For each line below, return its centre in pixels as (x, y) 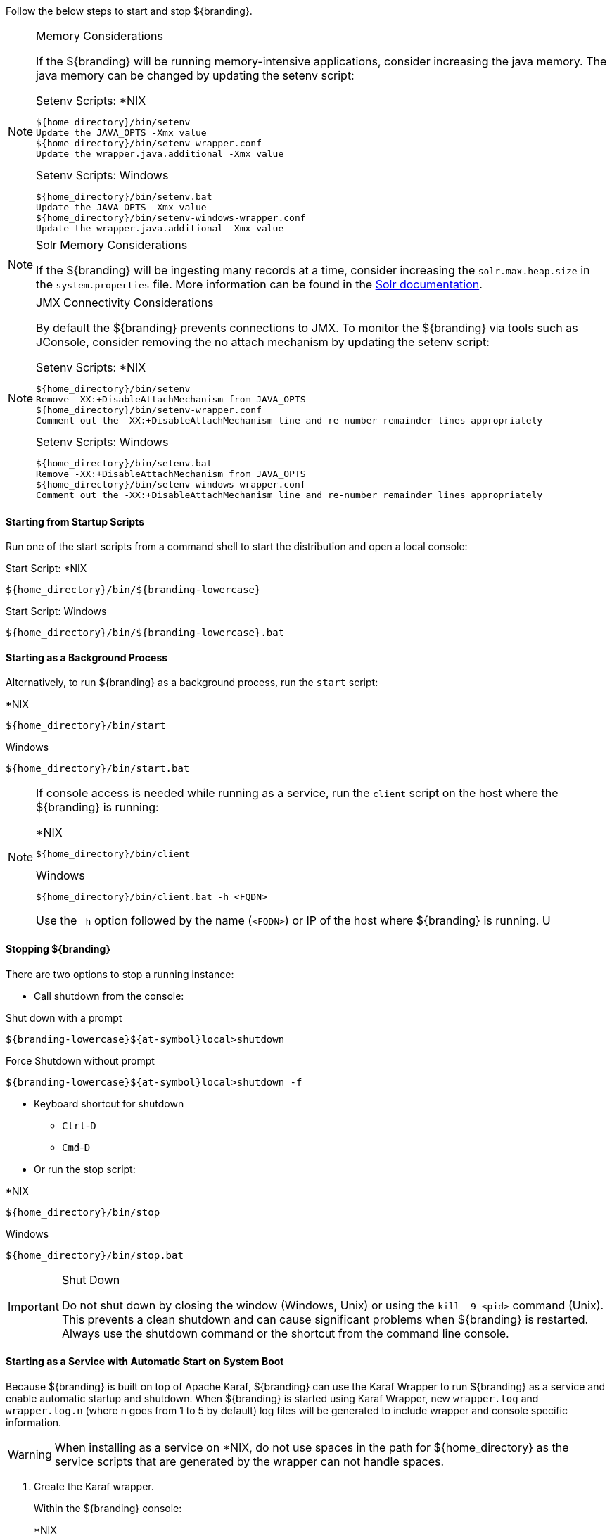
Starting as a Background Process (87, 657)
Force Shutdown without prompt (80, 1060)
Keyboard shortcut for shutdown (109, 1103)
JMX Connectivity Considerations (125, 303)
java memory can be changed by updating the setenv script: (195, 75)
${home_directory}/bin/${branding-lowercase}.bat (145, 633)
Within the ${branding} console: (108, 1508)
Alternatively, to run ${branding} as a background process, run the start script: (192, 683)
